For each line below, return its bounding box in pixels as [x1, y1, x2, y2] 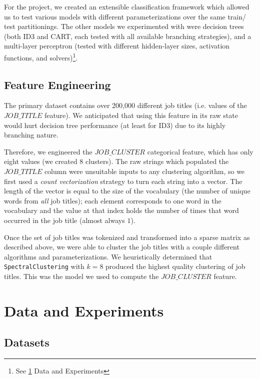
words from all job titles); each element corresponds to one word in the [4, 195, 221, 205]
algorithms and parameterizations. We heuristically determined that [4, 251, 212, 261]
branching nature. [4, 129, 58, 140]
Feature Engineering [4, 76, 111, 92]
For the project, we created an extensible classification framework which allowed [4, 1, 249, 11]
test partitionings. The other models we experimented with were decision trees [4, 21, 244, 31]
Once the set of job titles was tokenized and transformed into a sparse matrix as [4, 231, 250, 242]
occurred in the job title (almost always [4, 214, 125, 225]
